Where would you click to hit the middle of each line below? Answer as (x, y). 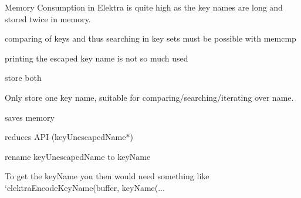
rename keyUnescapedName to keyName (78, 156)
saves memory (30, 117)
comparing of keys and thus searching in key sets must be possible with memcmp (150, 38)
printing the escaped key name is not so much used (97, 58)
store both (23, 78)
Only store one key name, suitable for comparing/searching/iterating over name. (149, 97)
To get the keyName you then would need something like (107, 176)
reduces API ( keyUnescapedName (65, 137)
